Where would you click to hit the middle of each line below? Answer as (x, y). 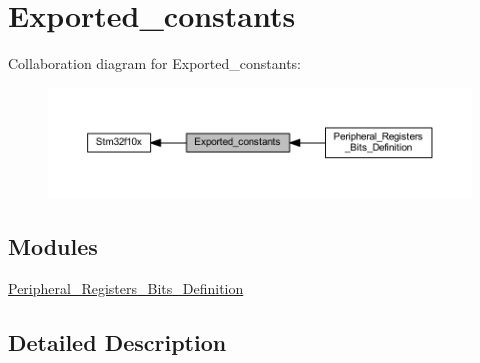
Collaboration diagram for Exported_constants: (155, 63)
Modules (53, 246)
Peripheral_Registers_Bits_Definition (126, 288)
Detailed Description (117, 342)
